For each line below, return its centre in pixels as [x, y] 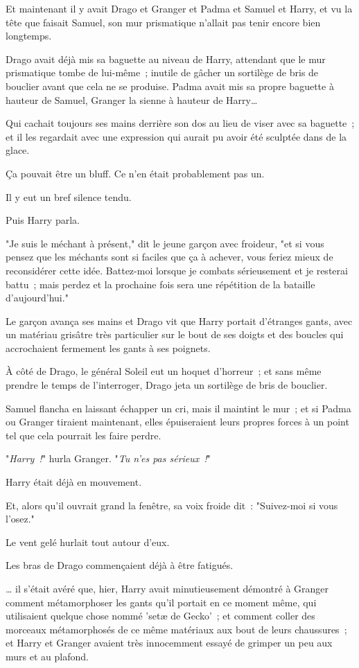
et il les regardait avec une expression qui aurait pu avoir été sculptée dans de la [176, 136]
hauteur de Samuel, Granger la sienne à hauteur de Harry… [132, 99]
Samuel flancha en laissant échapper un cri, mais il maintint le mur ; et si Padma [178, 408]
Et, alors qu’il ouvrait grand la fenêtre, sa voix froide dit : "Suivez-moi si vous [172, 505]
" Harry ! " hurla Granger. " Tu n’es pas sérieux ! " [108, 458]
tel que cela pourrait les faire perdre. [84, 435]
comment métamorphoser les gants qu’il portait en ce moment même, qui [161, 602]
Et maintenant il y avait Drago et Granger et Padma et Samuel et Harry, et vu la [179, 8]
